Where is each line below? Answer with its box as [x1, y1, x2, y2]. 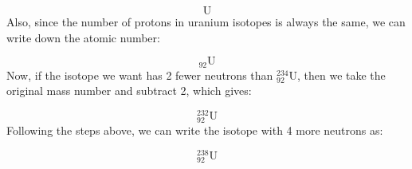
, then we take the [296, 66, 386, 83]
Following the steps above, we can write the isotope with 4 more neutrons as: [6, 122, 383, 139]
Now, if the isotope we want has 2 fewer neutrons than [6, 66, 273, 83]
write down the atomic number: [6, 29, 160, 45]
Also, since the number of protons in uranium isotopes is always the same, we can [6, 14, 406, 29]
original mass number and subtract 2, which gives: [6, 82, 252, 99]
